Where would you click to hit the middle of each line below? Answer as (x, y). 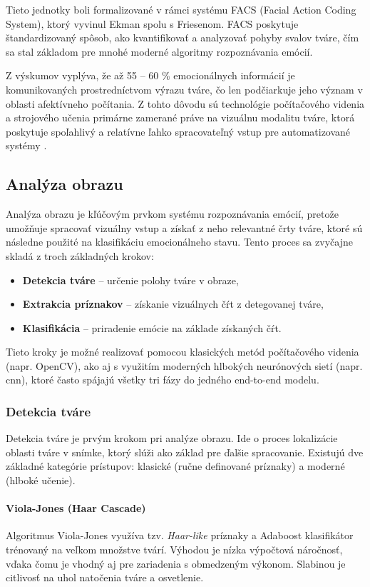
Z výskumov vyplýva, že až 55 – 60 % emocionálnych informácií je (150, 75)
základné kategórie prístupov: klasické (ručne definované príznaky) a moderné (175, 466)
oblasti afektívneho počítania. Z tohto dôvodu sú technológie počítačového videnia (185, 103)
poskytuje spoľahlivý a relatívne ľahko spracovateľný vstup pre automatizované (178, 131)
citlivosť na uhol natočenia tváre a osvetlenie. (105, 577)
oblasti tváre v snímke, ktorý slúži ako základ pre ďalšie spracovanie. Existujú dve (185, 452)
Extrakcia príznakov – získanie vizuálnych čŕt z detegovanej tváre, (173, 304)
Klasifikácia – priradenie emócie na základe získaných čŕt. (152, 327)
